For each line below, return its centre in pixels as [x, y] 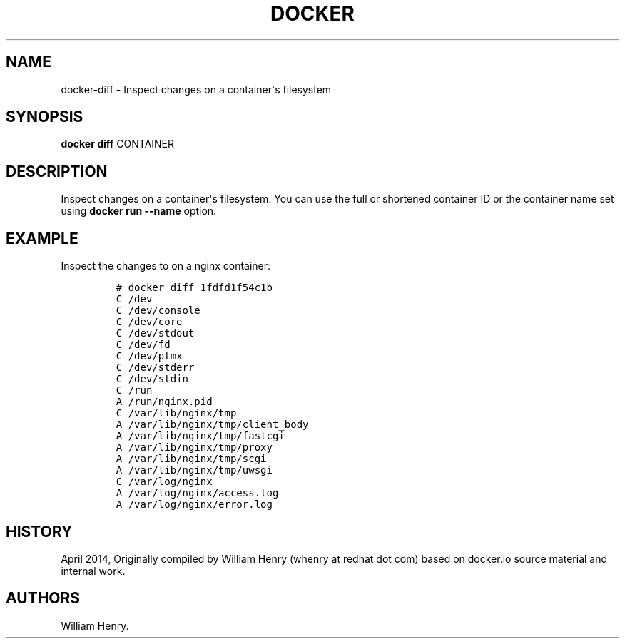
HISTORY [39, 531]
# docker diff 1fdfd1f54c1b [194, 288]
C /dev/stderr [155, 368]
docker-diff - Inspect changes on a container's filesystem [196, 89]
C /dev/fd [143, 345]
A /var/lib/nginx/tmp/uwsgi [194, 470]
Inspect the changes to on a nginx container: [166, 266]
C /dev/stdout [155, 333]
